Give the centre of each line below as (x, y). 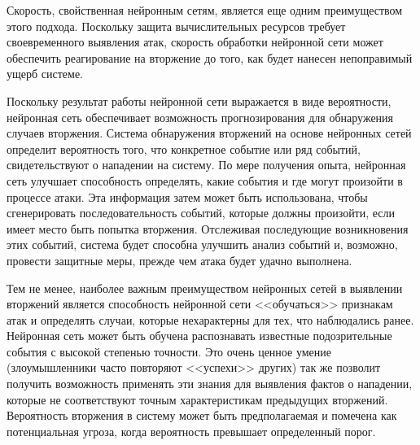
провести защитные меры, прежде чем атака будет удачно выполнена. (179, 260)
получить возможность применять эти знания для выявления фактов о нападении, (210, 384)
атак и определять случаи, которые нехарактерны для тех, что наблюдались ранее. (210, 319)
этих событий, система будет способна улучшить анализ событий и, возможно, (202, 244)
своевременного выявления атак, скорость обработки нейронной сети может (195, 42)
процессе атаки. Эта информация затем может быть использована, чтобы (187, 196)
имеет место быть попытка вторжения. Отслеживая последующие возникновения (208, 228)
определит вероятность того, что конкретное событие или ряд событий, (184, 148)
